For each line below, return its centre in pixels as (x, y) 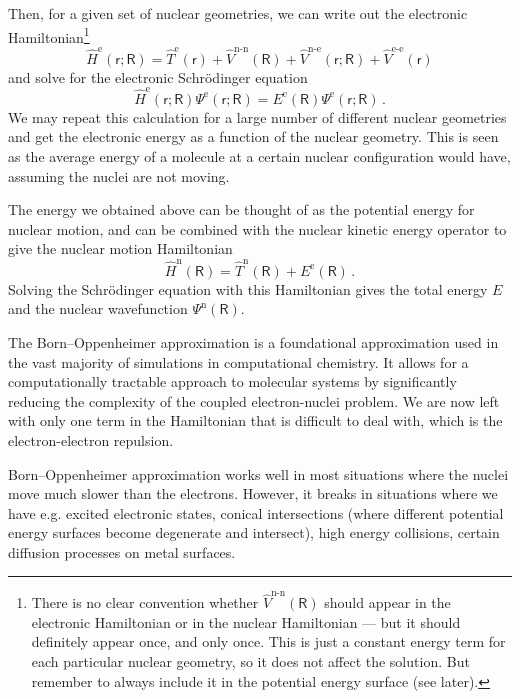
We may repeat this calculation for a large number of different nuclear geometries (257, 116)
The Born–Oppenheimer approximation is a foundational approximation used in (253, 341)
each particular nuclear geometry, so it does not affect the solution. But (250, 660)
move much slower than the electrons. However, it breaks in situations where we (253, 493)
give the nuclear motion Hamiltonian (120, 248)
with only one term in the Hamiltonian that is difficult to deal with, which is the (255, 420)
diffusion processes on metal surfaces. (122, 551)
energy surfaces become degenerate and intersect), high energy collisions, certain (254, 532)
